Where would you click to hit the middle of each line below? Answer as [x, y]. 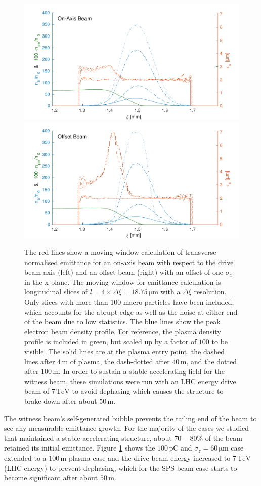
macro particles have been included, [179, 302]
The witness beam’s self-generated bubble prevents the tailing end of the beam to [130, 418]
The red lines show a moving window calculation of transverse [120, 252]
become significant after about [51, 478]
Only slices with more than [66, 302]
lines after [40, 361]
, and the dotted [211, 361]
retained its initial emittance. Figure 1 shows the [80, 448]
